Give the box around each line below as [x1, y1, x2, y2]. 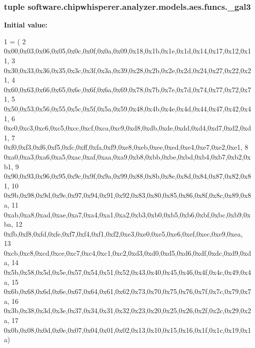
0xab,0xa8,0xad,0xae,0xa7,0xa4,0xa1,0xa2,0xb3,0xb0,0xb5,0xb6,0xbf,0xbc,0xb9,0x [4, 209, 251, 219]
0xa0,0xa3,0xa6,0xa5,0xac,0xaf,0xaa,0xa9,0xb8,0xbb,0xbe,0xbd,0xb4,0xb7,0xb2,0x [4, 151, 251, 161]
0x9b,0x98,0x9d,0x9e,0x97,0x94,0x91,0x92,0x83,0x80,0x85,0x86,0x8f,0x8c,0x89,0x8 [4, 190, 251, 200]
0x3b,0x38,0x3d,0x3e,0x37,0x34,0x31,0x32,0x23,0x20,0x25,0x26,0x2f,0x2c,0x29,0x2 [4, 305, 251, 316]
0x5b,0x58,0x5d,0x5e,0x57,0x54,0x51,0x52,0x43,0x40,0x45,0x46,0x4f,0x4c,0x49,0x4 [4, 267, 251, 277]
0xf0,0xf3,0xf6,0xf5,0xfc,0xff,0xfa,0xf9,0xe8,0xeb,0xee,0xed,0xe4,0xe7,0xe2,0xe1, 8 [4, 142, 249, 152]
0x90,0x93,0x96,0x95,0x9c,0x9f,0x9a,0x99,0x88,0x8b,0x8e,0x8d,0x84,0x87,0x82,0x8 [4, 171, 251, 181]
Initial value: [4, 20, 48, 30]
